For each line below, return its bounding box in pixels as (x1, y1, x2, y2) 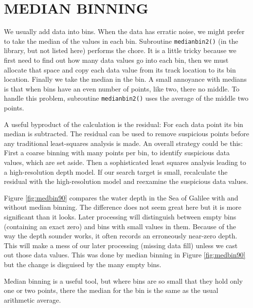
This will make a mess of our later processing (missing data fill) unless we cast (4, 240, 238, 250)
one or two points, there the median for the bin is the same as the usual (4, 285, 218, 295)
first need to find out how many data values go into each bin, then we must (4, 54, 229, 65)
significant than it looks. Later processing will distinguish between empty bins (4, 211, 236, 221)
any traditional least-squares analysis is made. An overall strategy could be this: (4, 138, 243, 148)
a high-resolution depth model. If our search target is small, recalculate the (4, 166, 228, 177)
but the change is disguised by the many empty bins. (4, 259, 162, 269)
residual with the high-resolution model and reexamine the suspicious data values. (4, 176, 248, 186)
